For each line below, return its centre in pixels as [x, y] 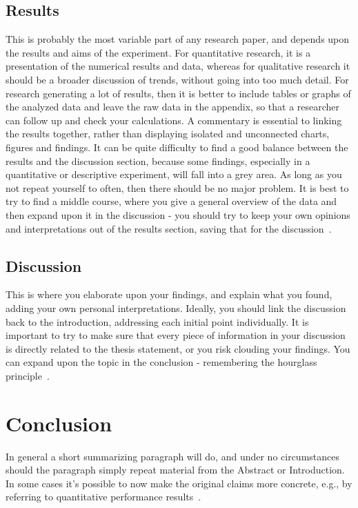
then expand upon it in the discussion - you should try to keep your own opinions [178, 214]
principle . [28, 375]
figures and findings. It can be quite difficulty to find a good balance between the [177, 147]
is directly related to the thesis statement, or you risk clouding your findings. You [178, 348]
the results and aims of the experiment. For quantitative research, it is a [158, 52]
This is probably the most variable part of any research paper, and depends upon [178, 39]
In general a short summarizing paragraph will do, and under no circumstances [172, 456]
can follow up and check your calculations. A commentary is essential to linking [174, 120]
